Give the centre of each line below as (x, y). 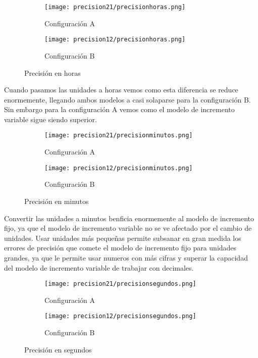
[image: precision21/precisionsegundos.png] (120, 284)
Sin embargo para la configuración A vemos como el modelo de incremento (119, 109)
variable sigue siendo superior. (50, 119)
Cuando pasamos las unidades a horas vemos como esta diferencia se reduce (121, 90)
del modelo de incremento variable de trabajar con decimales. (99, 267)
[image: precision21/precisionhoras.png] (115, 7)
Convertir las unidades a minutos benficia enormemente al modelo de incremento (129, 218)
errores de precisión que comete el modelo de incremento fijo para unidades (120, 248)
